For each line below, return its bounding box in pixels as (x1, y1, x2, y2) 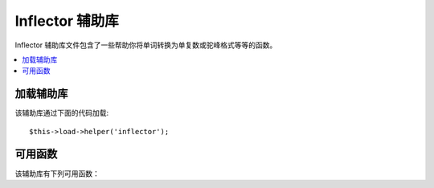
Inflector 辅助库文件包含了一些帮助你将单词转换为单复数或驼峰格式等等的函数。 (14, 40, 277, 50)
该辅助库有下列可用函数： (14, 169, 100, 178)
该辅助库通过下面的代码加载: (14, 108, 109, 118)
